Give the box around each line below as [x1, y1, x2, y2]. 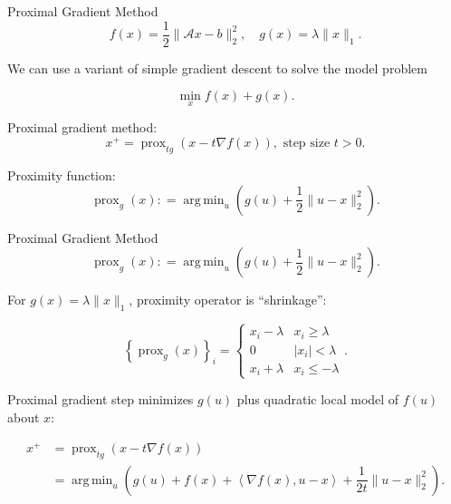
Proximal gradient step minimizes [7, 390, 194, 409]
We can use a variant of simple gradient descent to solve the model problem [7, 58, 427, 77]
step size [283, 137, 331, 150]
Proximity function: [7, 165, 116, 184]
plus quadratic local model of [236, 390, 399, 409]
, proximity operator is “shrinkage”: [129, 290, 327, 309]
